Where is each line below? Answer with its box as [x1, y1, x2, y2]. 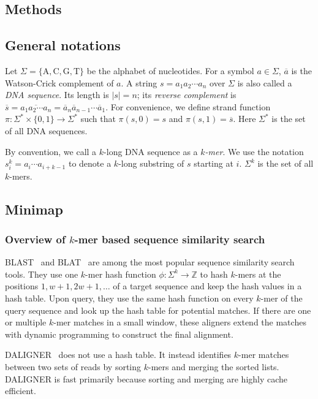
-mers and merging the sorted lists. [148, 360, 279, 373]
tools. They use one [5, 267, 78, 280]
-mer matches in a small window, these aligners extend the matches [53, 316, 306, 329]
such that [80, 112, 116, 125]
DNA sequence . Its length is [5, 88, 109, 101]
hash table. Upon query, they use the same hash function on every [5, 291, 254, 304]
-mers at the [235, 267, 281, 280]
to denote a [68, 157, 112, 170]
